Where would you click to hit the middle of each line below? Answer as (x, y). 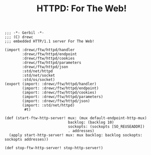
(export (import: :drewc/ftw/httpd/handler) (51, 84)
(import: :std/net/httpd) (49, 105)
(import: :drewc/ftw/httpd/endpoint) (60, 88)
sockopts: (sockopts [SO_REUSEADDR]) (106, 127)
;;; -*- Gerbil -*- (24, 33)
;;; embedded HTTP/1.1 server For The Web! (50, 41)
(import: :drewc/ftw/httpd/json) (56, 101)
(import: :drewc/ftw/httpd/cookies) (59, 93)
